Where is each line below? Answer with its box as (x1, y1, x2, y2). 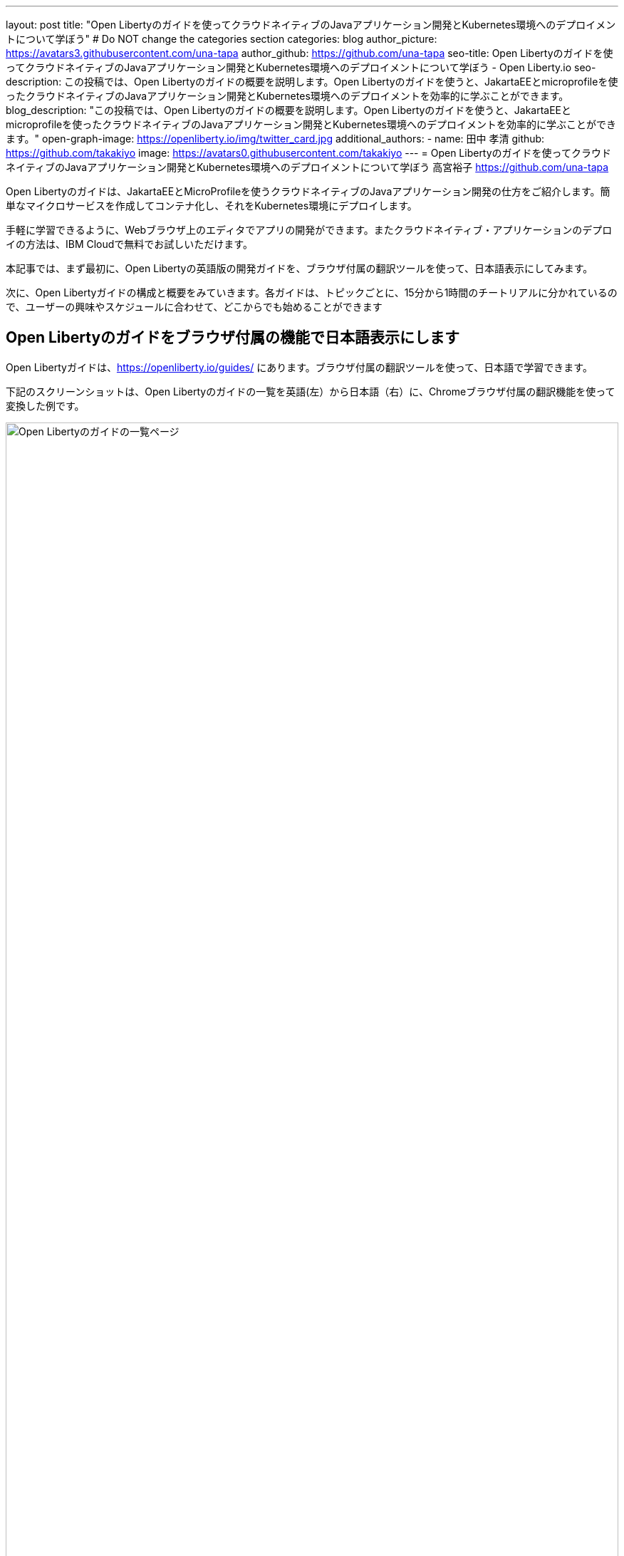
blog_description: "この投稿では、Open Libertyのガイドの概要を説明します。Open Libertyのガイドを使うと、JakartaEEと (6, 104, 572, 116)
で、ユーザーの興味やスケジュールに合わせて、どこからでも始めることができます (6, 301, 383, 313)
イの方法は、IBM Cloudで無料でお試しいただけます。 (6, 238, 253, 250)
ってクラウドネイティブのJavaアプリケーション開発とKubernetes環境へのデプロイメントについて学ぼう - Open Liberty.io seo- (6, 61, 596, 73)
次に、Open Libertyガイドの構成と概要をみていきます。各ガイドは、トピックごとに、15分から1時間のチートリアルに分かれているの (6, 286, 618, 299)
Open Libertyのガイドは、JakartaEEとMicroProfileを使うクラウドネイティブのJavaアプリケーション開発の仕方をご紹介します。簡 (6, 185, 610, 197)
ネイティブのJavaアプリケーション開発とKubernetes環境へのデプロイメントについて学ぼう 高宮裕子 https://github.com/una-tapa (6, 161, 609, 173)
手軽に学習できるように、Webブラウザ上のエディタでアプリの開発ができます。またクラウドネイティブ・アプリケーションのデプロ (6, 224, 613, 236)
